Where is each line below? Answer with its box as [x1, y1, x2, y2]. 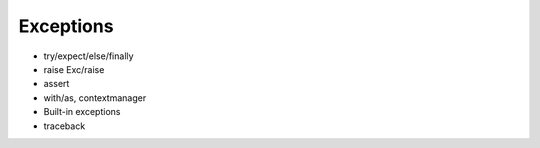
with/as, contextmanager [43, 91, 147, 104]
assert [43, 78, 70, 90]
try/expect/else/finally [43, 50, 134, 62]
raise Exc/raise [43, 63, 105, 75]
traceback [43, 120, 86, 132]
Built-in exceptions [43, 106, 121, 118]
